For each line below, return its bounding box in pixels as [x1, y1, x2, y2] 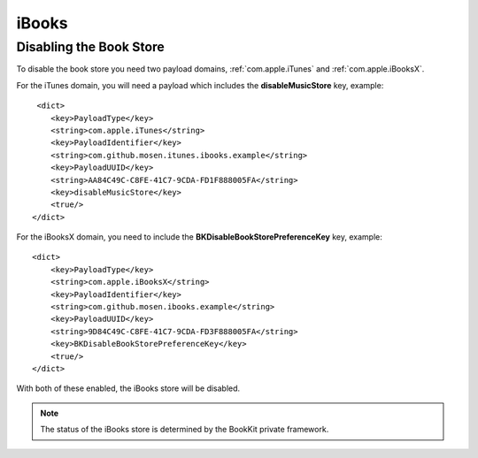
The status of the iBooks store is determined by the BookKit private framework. [40, 424, 329, 435]
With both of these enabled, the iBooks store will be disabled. [16, 383, 241, 393]
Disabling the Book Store [16, 39, 166, 55]
